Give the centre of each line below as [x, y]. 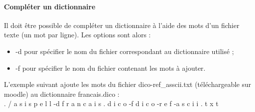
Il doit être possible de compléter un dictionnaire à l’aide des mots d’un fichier [122, 25]
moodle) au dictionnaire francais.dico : [62, 94]
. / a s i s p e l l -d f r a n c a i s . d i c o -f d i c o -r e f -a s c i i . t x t [111, 103]
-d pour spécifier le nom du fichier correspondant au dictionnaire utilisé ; [125, 51]
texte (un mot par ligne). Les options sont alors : [77, 35]
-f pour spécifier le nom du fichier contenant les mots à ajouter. [110, 68]
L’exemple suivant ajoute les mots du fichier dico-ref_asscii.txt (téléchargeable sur [127, 84]
